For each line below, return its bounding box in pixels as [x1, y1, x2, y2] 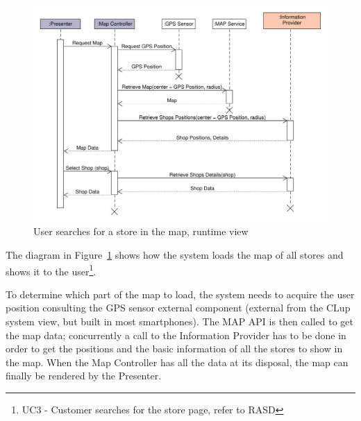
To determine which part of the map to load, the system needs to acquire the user [6, 286, 355, 301]
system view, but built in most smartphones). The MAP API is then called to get [6, 314, 353, 328]
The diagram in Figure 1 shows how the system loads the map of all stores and [6, 247, 344, 261]
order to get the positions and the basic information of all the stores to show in [6, 341, 343, 356]
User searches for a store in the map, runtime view [33, 224, 249, 239]
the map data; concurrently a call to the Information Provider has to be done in [6, 327, 346, 342]
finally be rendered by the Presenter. [6, 368, 162, 383]
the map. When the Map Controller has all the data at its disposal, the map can [6, 354, 349, 369]
